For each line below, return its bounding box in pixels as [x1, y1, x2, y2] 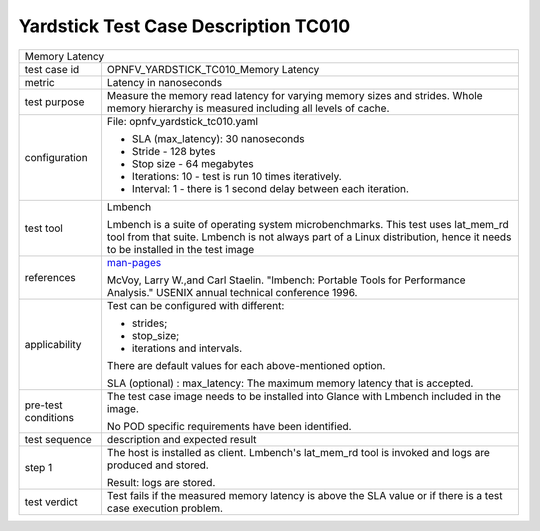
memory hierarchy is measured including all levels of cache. [106, 101, 390, 115]
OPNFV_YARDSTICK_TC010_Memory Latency [106, 62, 320, 76]
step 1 [24, 460, 53, 474]
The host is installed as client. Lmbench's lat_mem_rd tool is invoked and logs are [106, 445, 490, 459]
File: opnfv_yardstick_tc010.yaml [106, 114, 259, 128]
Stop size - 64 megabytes [131, 156, 254, 170]
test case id [24, 62, 80, 76]
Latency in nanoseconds [106, 75, 223, 89]
